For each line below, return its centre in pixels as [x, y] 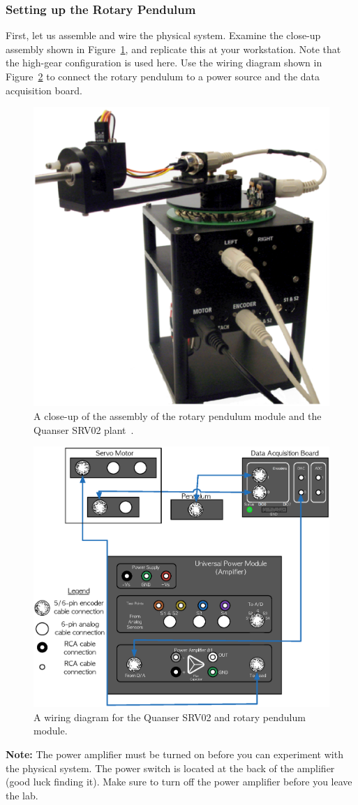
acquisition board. [44, 90]
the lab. [22, 795]
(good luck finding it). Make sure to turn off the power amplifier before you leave [179, 782]
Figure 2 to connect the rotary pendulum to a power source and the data [163, 76]
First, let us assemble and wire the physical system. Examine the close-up [163, 35]
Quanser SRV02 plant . [84, 429]
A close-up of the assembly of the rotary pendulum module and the [178, 415]
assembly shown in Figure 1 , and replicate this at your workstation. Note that [173, 49]
